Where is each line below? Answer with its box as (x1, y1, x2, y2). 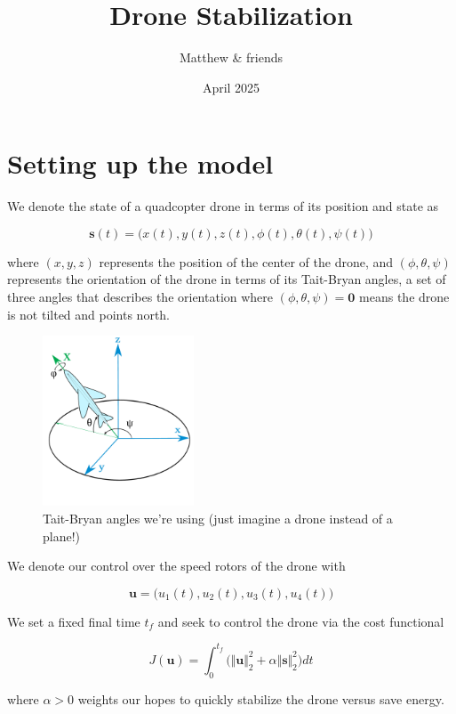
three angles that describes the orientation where (7, 288, 274, 306)
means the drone (359, 288, 450, 306)
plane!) (43, 526, 81, 545)
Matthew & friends (179, 48, 284, 67)
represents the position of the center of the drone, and (99, 252, 394, 271)
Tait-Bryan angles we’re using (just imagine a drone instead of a (43, 509, 393, 528)
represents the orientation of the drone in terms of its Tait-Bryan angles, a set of (7, 270, 446, 288)
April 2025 (202, 77, 260, 96)
